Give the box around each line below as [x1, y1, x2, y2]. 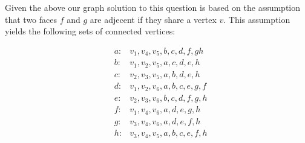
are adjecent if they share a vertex [90, 13, 217, 25]
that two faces [5, 13, 57, 25]
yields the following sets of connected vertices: [5, 25, 175, 37]
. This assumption [223, 13, 290, 25]
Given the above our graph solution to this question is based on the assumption [5, 1, 301, 13]
